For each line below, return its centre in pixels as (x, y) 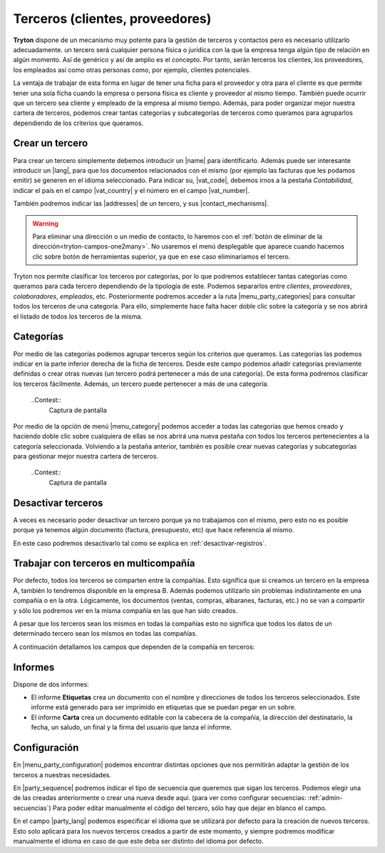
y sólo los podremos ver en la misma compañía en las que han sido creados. (125, 610)
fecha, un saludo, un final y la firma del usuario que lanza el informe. (132, 727)
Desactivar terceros (58, 503)
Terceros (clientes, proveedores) (112, 19)
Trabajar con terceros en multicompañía (104, 563)
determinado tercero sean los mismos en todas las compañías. (105, 634)
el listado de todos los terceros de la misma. (78, 316)
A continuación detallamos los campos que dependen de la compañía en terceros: (134, 647)
